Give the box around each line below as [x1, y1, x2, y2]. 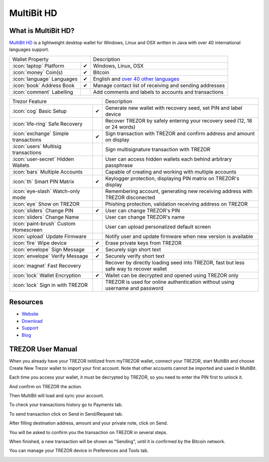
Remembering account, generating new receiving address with [105, 188, 253, 195]
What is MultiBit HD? [9, 26, 75, 35]
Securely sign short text [105, 246, 161, 253]
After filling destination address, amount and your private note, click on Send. [9, 420, 168, 426]
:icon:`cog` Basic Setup [12, 107, 67, 114]
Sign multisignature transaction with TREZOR [105, 146, 210, 153]
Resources [9, 298, 43, 306]
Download [21, 318, 43, 324]
